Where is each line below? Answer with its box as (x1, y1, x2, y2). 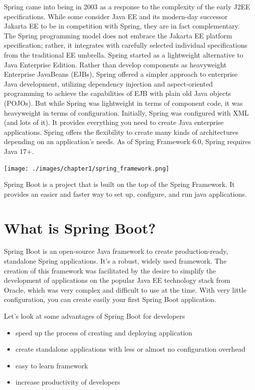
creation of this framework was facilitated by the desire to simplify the (4, 265, 216, 275)
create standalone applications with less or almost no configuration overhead (15, 344, 246, 354)
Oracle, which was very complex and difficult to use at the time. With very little (4, 284, 247, 295)
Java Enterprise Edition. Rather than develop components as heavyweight (4, 59, 227, 69)
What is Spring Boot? (4, 217, 156, 238)
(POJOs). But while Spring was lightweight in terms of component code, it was (4, 97, 243, 108)
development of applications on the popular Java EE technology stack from (4, 275, 230, 285)
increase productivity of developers (15, 377, 120, 387)
